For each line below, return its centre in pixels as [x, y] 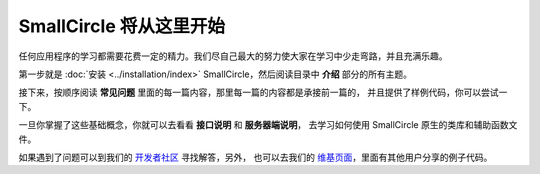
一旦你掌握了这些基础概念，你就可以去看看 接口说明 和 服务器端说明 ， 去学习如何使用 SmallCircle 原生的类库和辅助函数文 [268, 125]
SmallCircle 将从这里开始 [121, 26]
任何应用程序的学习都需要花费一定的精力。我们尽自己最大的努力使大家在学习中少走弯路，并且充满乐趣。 [233, 56]
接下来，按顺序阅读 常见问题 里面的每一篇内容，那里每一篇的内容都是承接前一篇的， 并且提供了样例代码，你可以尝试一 [263, 92]
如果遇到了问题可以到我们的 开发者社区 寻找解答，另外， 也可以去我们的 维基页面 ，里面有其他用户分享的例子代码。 [255, 157]
